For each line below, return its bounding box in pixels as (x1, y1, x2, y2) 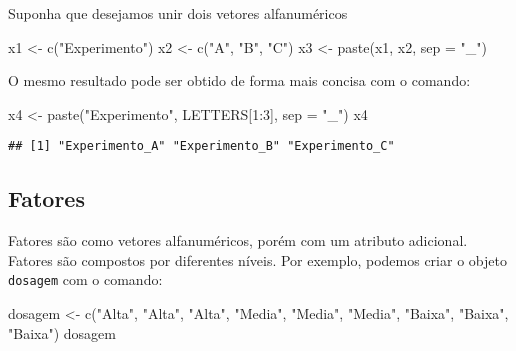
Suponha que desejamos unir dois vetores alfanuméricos (8, 3, 348, 23)
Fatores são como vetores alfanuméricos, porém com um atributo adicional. (8, 230, 468, 251)
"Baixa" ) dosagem (8, 322, 116, 343)
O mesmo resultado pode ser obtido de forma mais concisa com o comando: (8, 70, 471, 91)
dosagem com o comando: (8, 269, 163, 290)
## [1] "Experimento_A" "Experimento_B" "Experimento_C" (8, 139, 395, 154)
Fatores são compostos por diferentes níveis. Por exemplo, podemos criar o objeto (8, 249, 507, 270)
